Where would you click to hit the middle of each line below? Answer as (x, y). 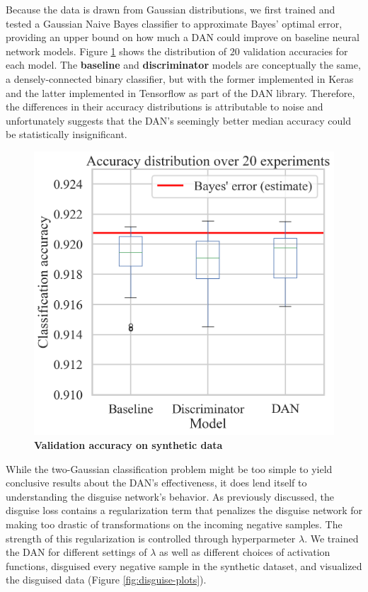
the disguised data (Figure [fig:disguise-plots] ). (106, 580)
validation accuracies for (295, 51)
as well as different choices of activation (245, 552)
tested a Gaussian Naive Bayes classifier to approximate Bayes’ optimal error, (174, 23)
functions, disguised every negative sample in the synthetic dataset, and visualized (184, 565)
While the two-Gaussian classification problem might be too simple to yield (169, 468)
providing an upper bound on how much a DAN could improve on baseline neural (183, 37)
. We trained (332, 538)
